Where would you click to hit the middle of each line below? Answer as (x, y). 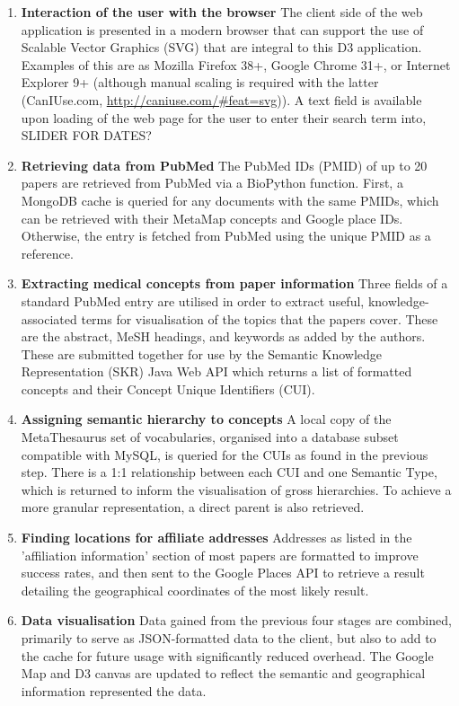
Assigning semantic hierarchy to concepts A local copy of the (206, 419)
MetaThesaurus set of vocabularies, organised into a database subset (210, 437)
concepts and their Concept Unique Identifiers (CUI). (168, 388)
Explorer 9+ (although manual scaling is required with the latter (200, 82)
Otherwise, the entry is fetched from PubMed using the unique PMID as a (226, 236)
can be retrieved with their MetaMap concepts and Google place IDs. (212, 218)
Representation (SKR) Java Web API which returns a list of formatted (216, 371)
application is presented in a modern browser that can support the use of (222, 29)
